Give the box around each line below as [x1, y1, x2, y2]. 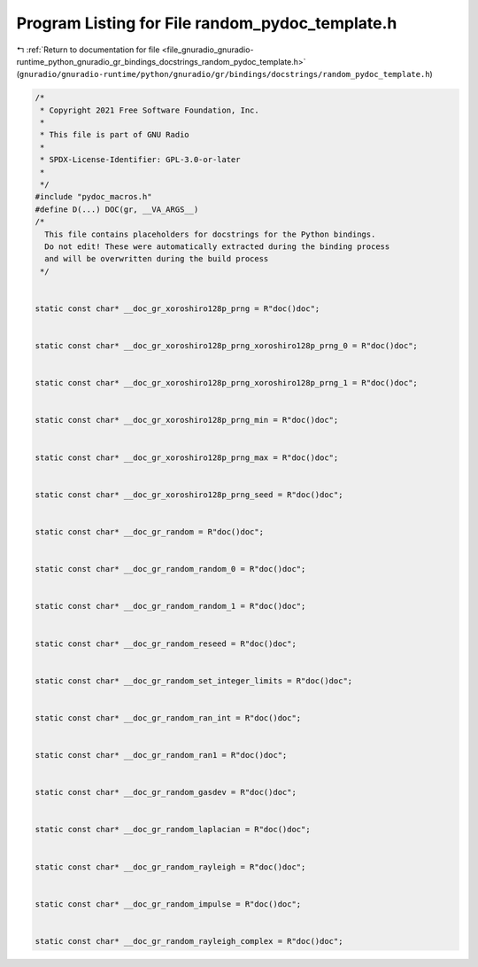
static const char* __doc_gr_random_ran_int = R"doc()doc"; [35, 713, 302, 722]
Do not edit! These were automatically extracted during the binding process [44, 242, 390, 252]
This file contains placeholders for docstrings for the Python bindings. [44, 229, 376, 239]
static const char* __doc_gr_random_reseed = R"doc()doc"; [35, 638, 297, 649]
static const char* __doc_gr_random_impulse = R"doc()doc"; [35, 899, 302, 909]
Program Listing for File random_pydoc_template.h [16, 13, 397, 33]
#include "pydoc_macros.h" [35, 191, 152, 202]
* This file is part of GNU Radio [40, 129, 189, 140]
